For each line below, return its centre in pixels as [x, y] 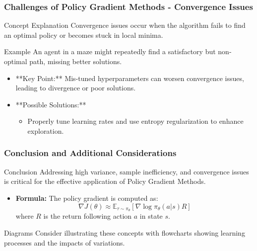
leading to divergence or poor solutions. [76, 88]
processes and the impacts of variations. [64, 242]
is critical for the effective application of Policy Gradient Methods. [105, 181]
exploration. [46, 130]
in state [151, 216]
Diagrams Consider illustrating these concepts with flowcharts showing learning [125, 233]
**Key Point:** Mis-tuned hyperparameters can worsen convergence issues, [130, 78]
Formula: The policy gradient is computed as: [87, 198]
